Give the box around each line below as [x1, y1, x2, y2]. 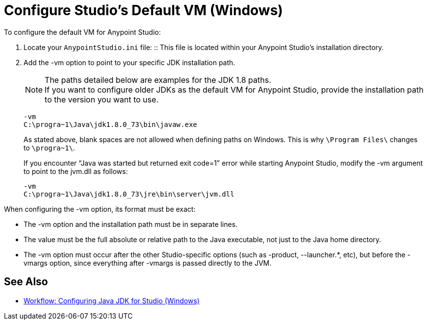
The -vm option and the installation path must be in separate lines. [24, 220, 238, 228]
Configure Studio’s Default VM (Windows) [4, 2, 283, 19]
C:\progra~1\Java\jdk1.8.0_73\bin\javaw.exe [24, 120, 198, 128]
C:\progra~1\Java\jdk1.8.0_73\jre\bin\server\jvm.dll [24, 190, 234, 198]
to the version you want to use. [45, 94, 159, 104]
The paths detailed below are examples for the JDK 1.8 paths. [45, 75, 272, 85]
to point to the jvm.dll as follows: [24, 167, 128, 175]
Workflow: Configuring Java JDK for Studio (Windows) [24, 296, 200, 305]
